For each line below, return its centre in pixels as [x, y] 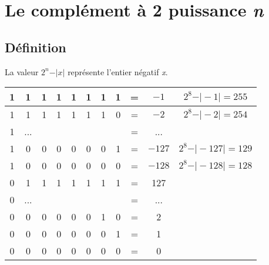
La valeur [22, 71]
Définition [36, 47]
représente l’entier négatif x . [118, 71]
